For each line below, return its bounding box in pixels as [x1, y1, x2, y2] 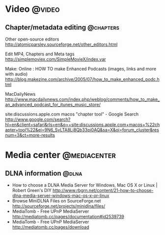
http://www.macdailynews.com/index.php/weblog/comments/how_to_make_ [5, 96, 160, 102]
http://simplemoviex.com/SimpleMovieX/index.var [5, 56, 107, 62]
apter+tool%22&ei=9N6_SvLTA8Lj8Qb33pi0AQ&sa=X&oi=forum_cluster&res [5, 127, 160, 133]
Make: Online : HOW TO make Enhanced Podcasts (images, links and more [5, 66, 156, 72]
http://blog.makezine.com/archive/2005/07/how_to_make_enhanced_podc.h [5, 77, 160, 82]
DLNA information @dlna [5, 169, 82, 177]
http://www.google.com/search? [5, 117, 71, 122]
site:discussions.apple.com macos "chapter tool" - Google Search [5, 111, 139, 117]
